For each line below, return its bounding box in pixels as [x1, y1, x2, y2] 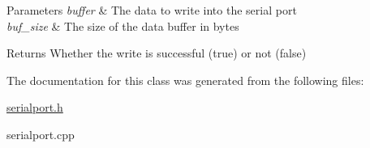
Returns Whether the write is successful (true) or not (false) [6, 44, 307, 61]
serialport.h [6, 99, 63, 116]
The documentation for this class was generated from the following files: [6, 71, 364, 88]
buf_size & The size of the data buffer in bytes [6, 17, 239, 34]
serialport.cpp [6, 125, 75, 142]
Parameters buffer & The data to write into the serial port [6, 2, 297, 18]
